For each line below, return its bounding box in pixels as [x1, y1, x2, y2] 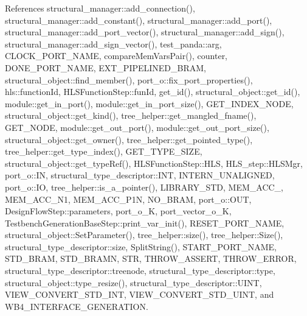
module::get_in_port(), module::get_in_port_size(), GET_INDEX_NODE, [5, 97, 294, 110]
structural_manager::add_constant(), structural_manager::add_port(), [5, 13, 272, 26]
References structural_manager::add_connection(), [5, 2, 195, 14]
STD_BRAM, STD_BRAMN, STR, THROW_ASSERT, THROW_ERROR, [5, 252, 297, 265]
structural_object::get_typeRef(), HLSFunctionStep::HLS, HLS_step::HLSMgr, [5, 156, 303, 169]
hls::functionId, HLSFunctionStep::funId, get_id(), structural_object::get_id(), [5, 85, 300, 98]
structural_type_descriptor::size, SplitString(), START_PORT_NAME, [5, 240, 277, 253]
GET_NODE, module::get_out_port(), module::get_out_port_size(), [5, 121, 269, 133]
